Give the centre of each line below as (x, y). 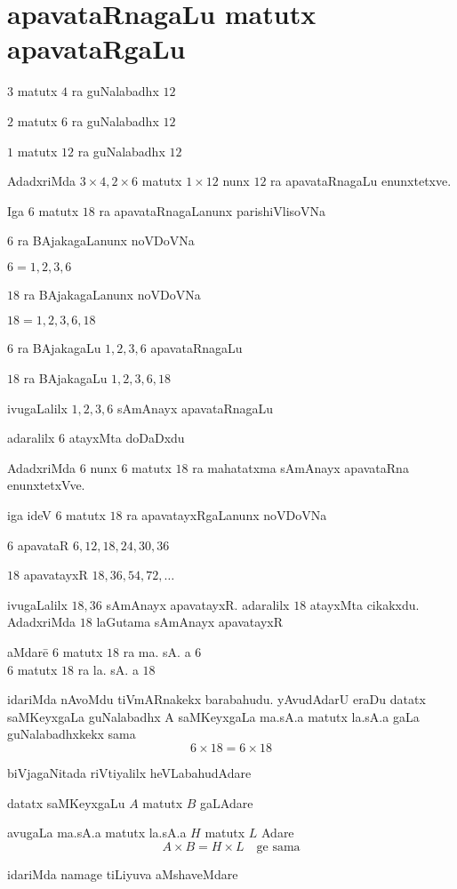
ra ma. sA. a (157, 652)
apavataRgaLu (96, 48)
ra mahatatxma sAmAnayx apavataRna (301, 467)
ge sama (278, 847)
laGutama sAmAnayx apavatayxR (189, 622)
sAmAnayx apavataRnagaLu (195, 408)
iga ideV (29, 515)
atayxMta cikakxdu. (365, 604)
